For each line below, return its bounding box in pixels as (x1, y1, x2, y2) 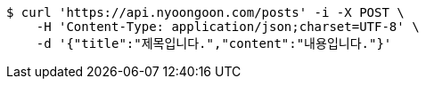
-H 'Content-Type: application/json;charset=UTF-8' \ (36, 20, 420, 34)
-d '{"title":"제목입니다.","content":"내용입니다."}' (36, 36, 392, 51)
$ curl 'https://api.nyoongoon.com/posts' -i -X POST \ (6, 5, 405, 20)
